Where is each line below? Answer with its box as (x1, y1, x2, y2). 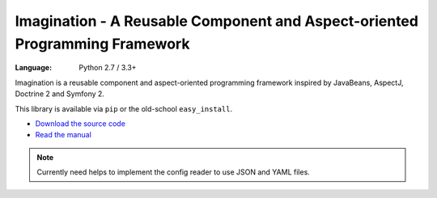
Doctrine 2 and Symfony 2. (15, 89, 105, 99)
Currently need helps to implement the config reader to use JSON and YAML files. (36, 167, 311, 177)
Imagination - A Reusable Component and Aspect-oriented (15, 12, 418, 30)
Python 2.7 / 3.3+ (78, 63, 137, 73)
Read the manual (35, 130, 92, 140)
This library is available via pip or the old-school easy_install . (15, 103, 233, 113)
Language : (15, 63, 53, 73)
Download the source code (35, 118, 125, 128)
